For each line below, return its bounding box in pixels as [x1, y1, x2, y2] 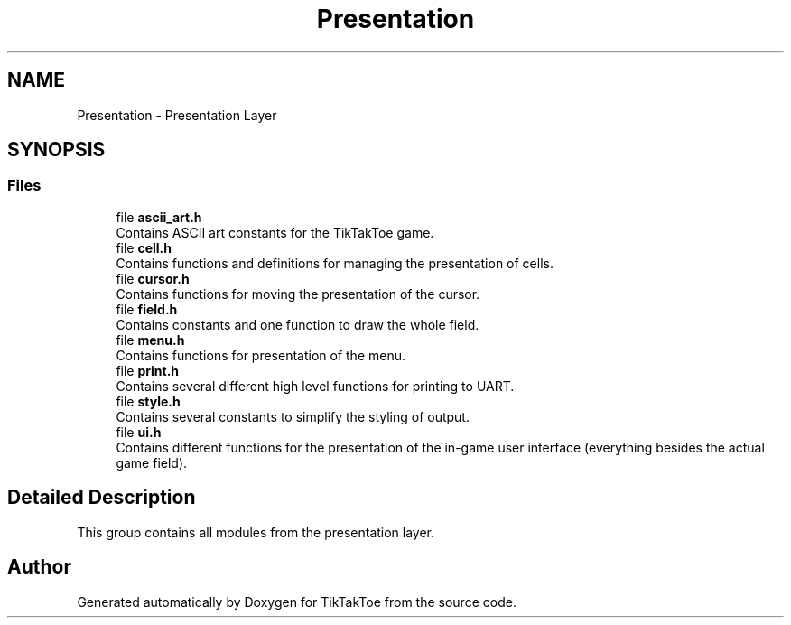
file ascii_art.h [116, 209, 202, 225]
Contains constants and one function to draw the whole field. [116, 316, 479, 332]
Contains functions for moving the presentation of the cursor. [116, 285, 480, 302]
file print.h [116, 362, 180, 378]
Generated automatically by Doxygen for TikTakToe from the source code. [77, 593, 516, 610]
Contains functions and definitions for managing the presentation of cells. [116, 255, 554, 271]
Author [7, 555, 71, 579]
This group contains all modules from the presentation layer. [77, 524, 435, 540]
